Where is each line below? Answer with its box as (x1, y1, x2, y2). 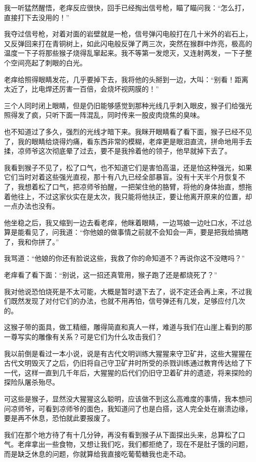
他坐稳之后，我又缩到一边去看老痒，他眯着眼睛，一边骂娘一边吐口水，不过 (4, 217, 245, 227)
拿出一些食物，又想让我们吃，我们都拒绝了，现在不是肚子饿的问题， (31, 439, 252, 449)
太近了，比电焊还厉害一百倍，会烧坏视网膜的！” (4, 84, 159, 94)
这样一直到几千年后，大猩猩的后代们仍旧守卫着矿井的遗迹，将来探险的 (24, 367, 252, 377)
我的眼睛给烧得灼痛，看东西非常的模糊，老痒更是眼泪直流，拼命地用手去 (17, 136, 252, 146)
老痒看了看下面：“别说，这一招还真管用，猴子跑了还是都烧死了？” (4, 270, 218, 280)
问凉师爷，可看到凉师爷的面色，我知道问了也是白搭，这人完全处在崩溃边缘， (4, 403, 252, 413)
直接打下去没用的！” (4, 12, 69, 22)
